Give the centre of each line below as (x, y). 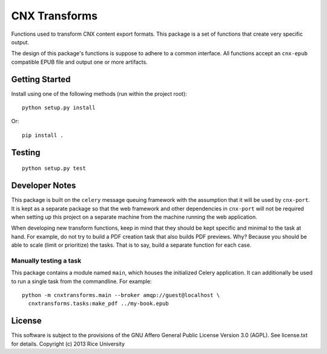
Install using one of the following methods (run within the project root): (99, 93)
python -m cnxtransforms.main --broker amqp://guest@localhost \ (121, 295)
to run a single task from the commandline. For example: (81, 281)
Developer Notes (44, 186)
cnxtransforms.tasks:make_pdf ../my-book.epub (98, 304)
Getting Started (41, 79)
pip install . (43, 135)
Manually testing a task (46, 261)
